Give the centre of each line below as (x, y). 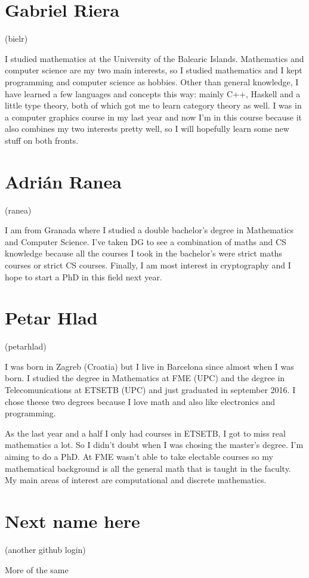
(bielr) (16, 38)
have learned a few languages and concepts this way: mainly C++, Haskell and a (153, 93)
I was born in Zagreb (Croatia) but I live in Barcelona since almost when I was (149, 366)
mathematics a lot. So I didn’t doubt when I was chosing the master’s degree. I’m (154, 445)
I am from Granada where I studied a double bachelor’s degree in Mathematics (149, 230)
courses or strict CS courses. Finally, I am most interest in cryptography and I (148, 265)
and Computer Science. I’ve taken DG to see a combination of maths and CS (146, 241)
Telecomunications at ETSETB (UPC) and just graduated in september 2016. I (150, 390)
